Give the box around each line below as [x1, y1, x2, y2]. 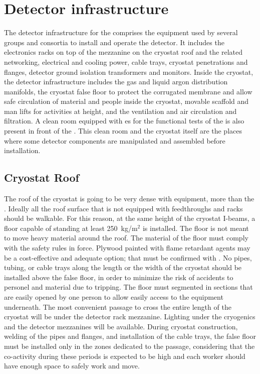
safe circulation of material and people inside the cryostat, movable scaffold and [4, 96, 249, 106]
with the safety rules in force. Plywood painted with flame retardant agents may [4, 242, 250, 253]
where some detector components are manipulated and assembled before [4, 135, 225, 146]
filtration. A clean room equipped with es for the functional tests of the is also [4, 115, 244, 126]
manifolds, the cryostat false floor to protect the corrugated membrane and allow [4, 86, 252, 96]
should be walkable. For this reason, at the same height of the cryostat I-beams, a [4, 213, 255, 223]
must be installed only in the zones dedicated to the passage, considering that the [4, 340, 255, 351]
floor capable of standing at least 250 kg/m [4, 222, 138, 233]
